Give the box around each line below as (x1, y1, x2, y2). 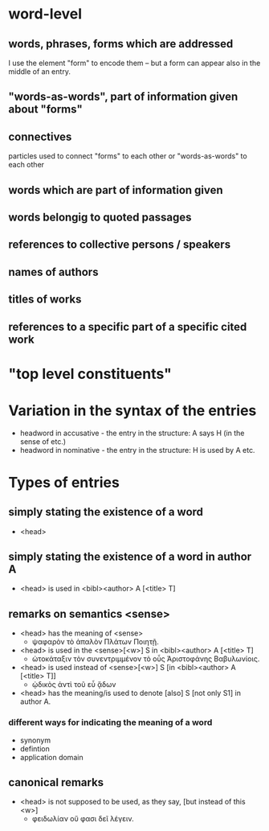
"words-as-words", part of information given (8, 90, 238, 104)
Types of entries (8, 473, 120, 492)
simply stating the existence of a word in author (8, 550, 252, 564)
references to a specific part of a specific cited (8, 319, 247, 334)
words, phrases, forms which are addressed (8, 37, 234, 51)
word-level (8, 5, 83, 23)
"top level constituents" (8, 364, 173, 383)
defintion (19, 743, 51, 753)
